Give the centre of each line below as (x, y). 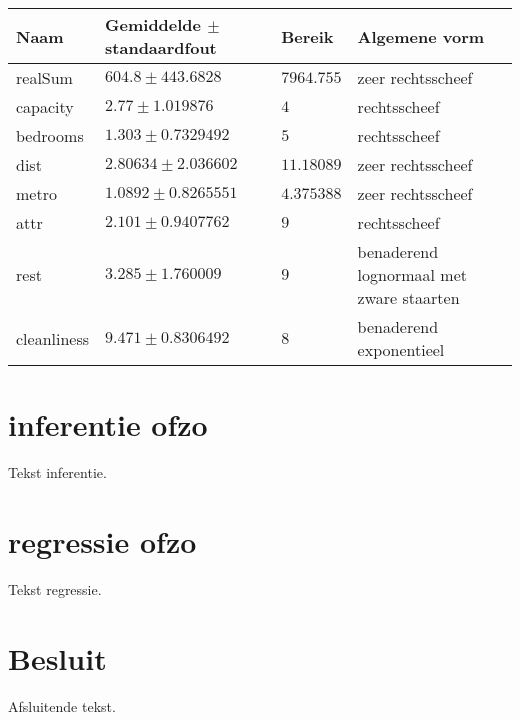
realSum (44, 77)
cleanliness (53, 338)
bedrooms (50, 135)
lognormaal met (412, 274)
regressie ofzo (102, 540)
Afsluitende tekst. (62, 705)
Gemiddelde (153, 24)
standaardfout (161, 47)
